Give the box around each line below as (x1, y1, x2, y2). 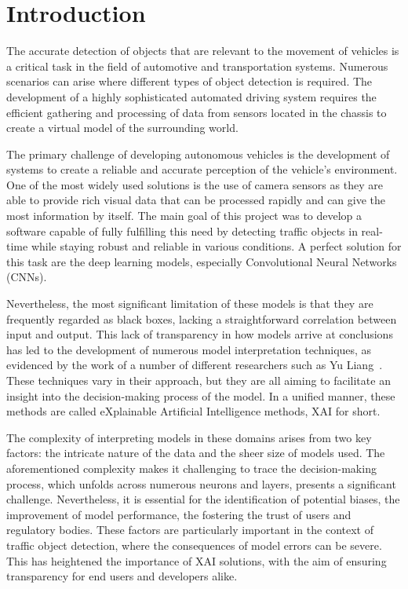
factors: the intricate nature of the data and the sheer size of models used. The (6, 444, 385, 461)
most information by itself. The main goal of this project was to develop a (6, 207, 362, 224)
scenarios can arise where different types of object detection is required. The (6, 73, 373, 90)
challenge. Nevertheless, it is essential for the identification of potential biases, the (6, 491, 400, 507)
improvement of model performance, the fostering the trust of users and (6, 506, 352, 522)
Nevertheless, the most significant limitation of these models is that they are (6, 295, 373, 312)
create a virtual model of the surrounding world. (6, 119, 239, 136)
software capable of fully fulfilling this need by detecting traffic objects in (6, 222, 358, 239)
